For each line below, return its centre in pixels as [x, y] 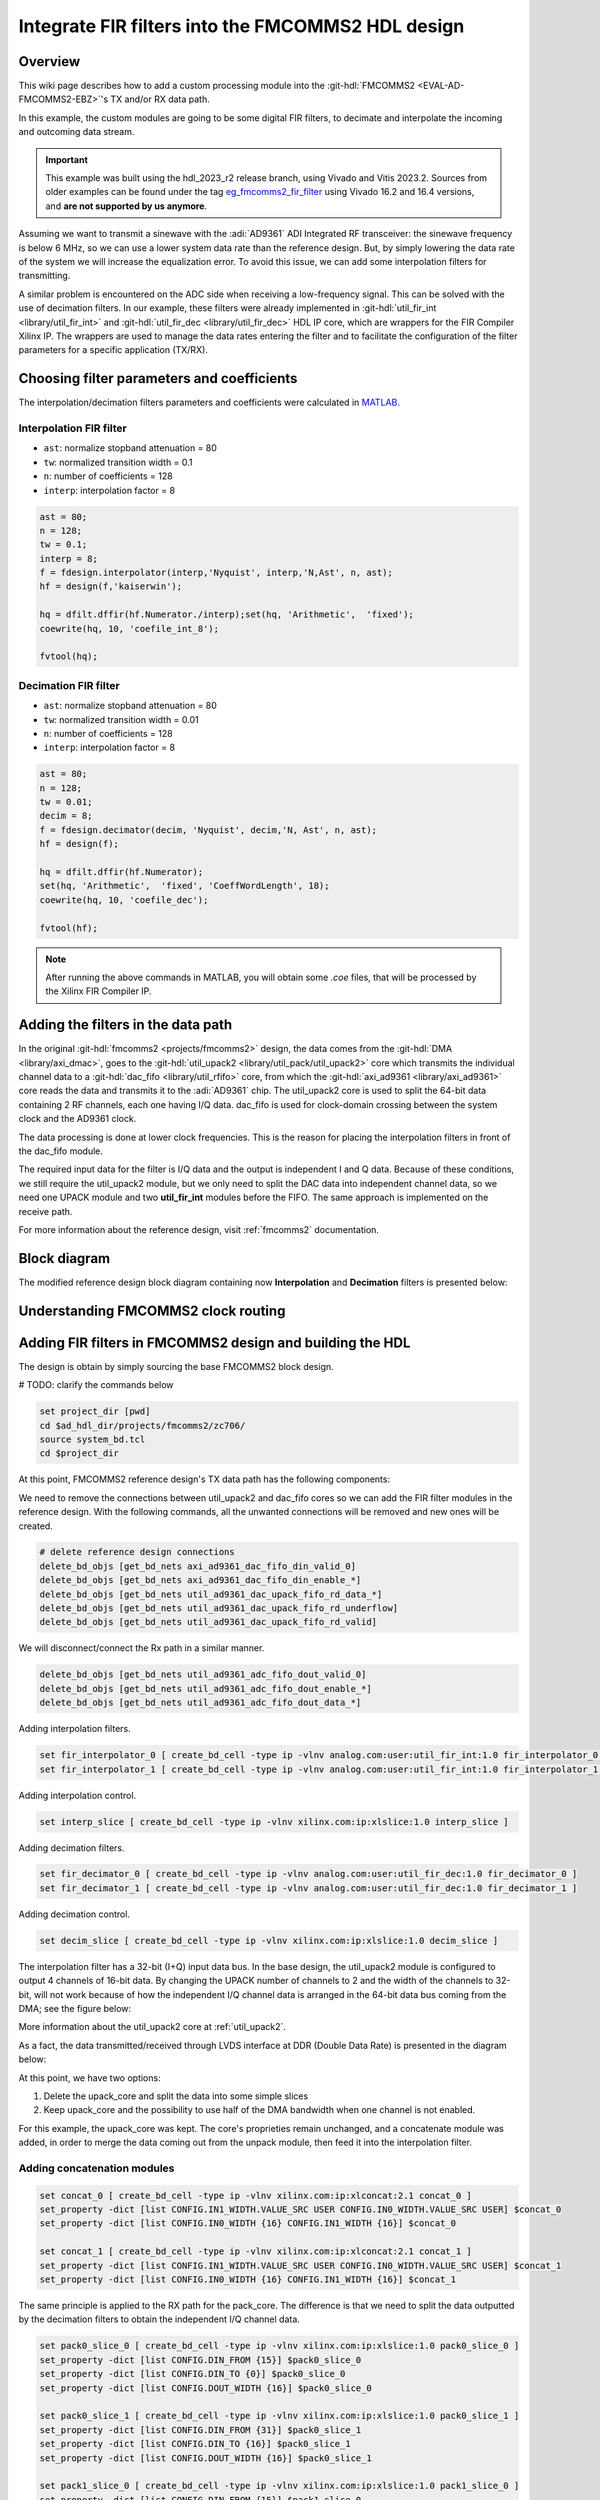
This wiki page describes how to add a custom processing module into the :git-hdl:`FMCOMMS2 [216, 86]
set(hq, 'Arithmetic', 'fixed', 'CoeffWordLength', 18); [184, 886]
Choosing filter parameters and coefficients [158, 378]
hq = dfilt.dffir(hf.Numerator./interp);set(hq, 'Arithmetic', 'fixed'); [227, 614]
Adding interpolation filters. [75, 1729]
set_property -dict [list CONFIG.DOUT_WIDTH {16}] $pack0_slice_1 [205, 2458]
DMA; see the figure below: [75, 2008]
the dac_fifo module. [61, 1151]
